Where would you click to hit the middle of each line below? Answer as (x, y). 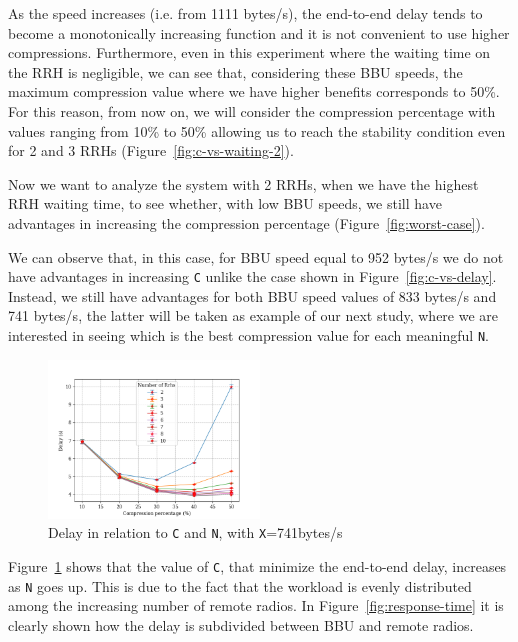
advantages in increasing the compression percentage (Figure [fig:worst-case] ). (246, 222)
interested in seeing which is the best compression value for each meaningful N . (249, 334)
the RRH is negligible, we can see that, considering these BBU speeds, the (235, 71)
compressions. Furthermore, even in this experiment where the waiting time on (249, 52)
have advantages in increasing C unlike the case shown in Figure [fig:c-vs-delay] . (252, 276)
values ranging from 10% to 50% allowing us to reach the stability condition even (257, 130)
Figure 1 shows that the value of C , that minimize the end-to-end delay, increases (257, 565)
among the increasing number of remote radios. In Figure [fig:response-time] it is (256, 605)
